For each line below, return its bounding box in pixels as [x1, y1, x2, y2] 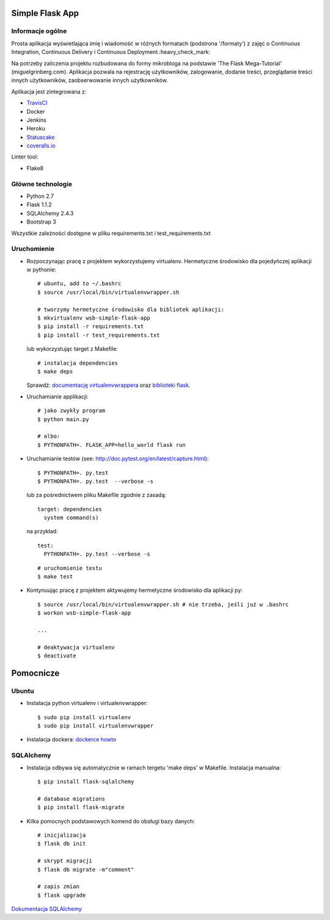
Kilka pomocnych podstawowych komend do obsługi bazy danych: [26, 817, 195, 825]
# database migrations [37, 795, 106, 802]
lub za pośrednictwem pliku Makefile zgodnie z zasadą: [26, 492, 167, 499]
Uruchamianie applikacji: [26, 392, 89, 400]
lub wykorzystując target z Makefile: [26, 345, 119, 353]
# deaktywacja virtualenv [37, 643, 116, 651]
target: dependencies [37, 506, 102, 512]
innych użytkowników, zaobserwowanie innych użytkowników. [11, 77, 168, 84]
